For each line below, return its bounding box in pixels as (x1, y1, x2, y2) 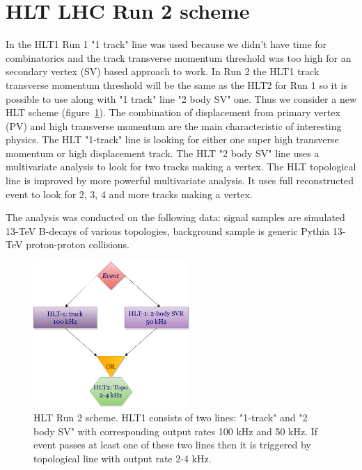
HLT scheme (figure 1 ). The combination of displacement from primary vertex (6, 105, 340, 120)
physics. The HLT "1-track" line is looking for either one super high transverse (6, 132, 339, 147)
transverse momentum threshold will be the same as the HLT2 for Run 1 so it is (6, 77, 348, 92)
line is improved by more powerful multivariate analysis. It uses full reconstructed (6, 173, 354, 188)
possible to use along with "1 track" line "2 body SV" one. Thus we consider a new (6, 91, 356, 106)
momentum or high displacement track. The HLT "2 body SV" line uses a (6, 145, 320, 160)
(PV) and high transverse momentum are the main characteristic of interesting (6, 118, 342, 133)
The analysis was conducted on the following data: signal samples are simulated (6, 210, 345, 225)
